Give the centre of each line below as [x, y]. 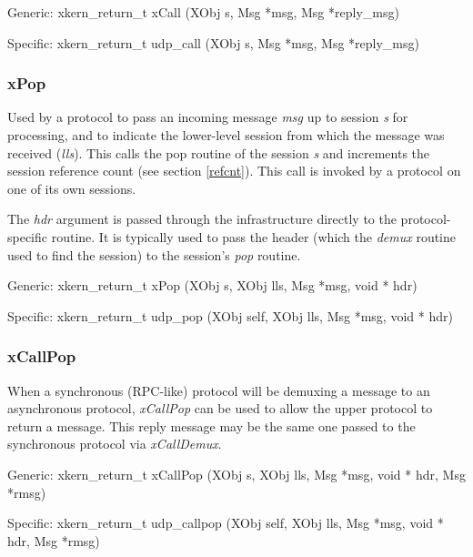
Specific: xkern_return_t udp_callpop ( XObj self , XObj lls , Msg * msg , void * [226, 523]
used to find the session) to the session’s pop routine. [154, 254]
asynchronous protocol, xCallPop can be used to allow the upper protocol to [220, 408]
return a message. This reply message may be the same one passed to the [211, 425]
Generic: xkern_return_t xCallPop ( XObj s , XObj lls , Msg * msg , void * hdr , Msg [236, 474]
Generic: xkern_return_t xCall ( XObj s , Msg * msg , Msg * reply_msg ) [203, 12]
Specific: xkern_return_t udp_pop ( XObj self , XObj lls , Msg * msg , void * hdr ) [230, 315]
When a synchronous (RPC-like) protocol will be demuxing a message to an [219, 390]
